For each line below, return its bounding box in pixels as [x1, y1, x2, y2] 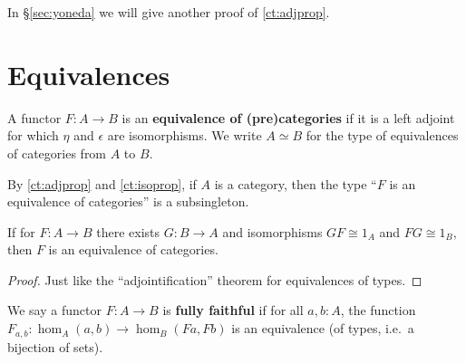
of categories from [7, 143, 107, 162]
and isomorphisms [222, 222, 323, 241]
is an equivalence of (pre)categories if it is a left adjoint [121, 108, 455, 127]
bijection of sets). [7, 337, 103, 356]
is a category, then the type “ [214, 174, 377, 193]
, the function [340, 301, 416, 320]
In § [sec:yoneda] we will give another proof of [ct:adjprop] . [7, 3, 330, 21]
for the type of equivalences [306, 126, 459, 145]
